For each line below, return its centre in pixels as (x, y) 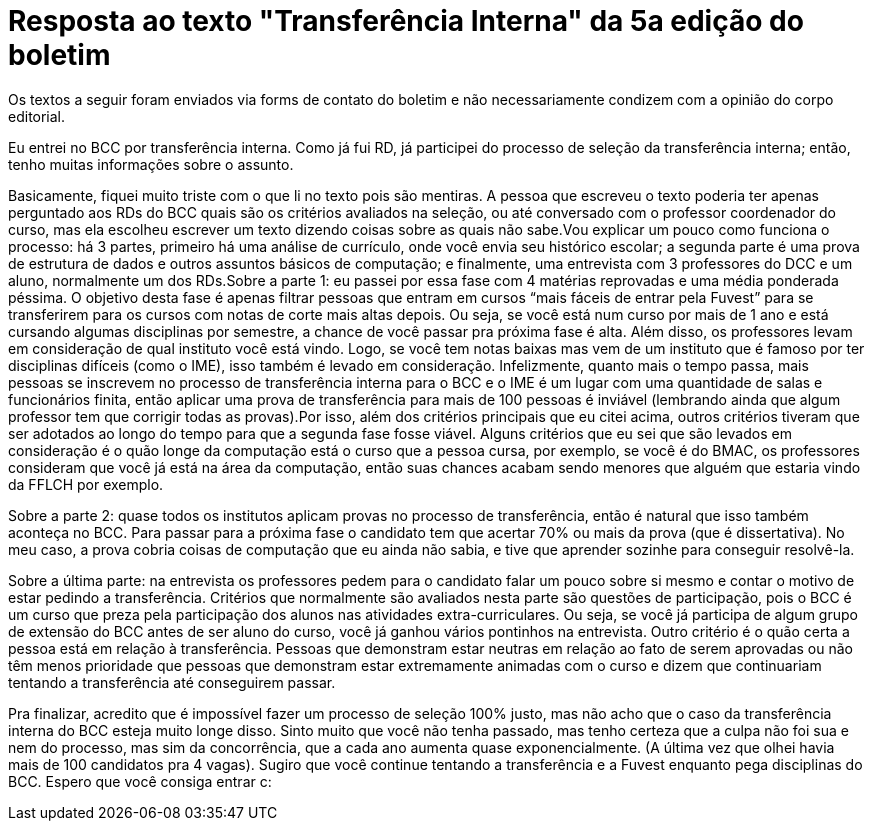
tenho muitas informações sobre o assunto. (151, 164)
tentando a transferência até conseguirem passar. (172, 682)
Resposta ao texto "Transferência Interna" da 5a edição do (406, 21)
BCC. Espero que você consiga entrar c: (140, 781)
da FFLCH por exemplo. (86, 484)
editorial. (37, 116)
